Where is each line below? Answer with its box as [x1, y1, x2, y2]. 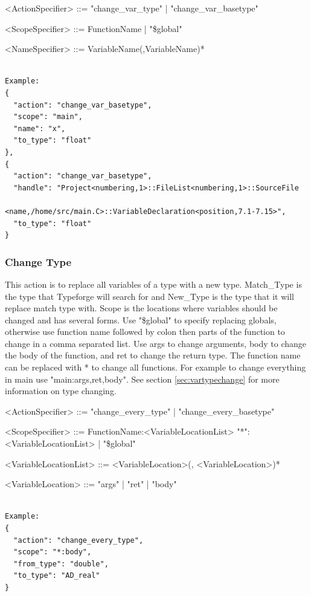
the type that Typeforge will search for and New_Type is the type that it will [5, 290, 294, 302]
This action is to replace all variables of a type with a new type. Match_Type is [5, 277, 302, 290]
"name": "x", [13, 124, 66, 133]
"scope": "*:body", [13, 548, 92, 557]
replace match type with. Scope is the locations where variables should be [5, 302, 278, 314]
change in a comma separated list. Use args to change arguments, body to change [5, 337, 306, 349]
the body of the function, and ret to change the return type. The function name [5, 349, 301, 361]
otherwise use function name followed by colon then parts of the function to [5, 325, 285, 338]
